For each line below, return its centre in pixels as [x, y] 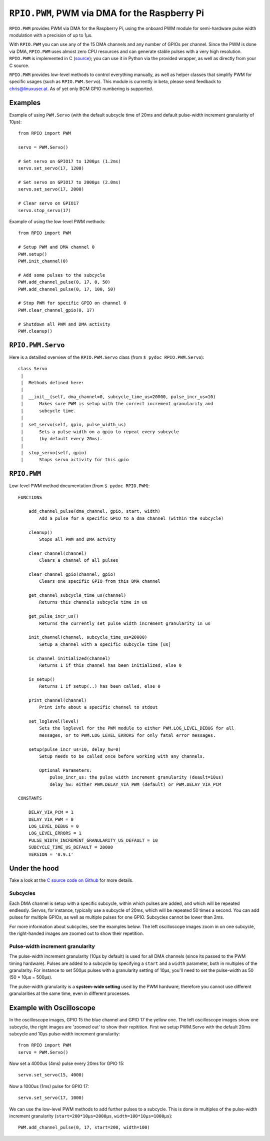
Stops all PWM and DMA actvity [77, 539]
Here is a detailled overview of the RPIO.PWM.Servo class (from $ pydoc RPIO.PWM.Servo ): [107, 357]
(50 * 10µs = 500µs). [31, 977]
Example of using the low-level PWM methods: [57, 222]
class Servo [33, 369]
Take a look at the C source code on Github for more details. [71, 880]
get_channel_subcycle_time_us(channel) [77, 596]
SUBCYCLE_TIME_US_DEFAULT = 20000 [71, 847]
